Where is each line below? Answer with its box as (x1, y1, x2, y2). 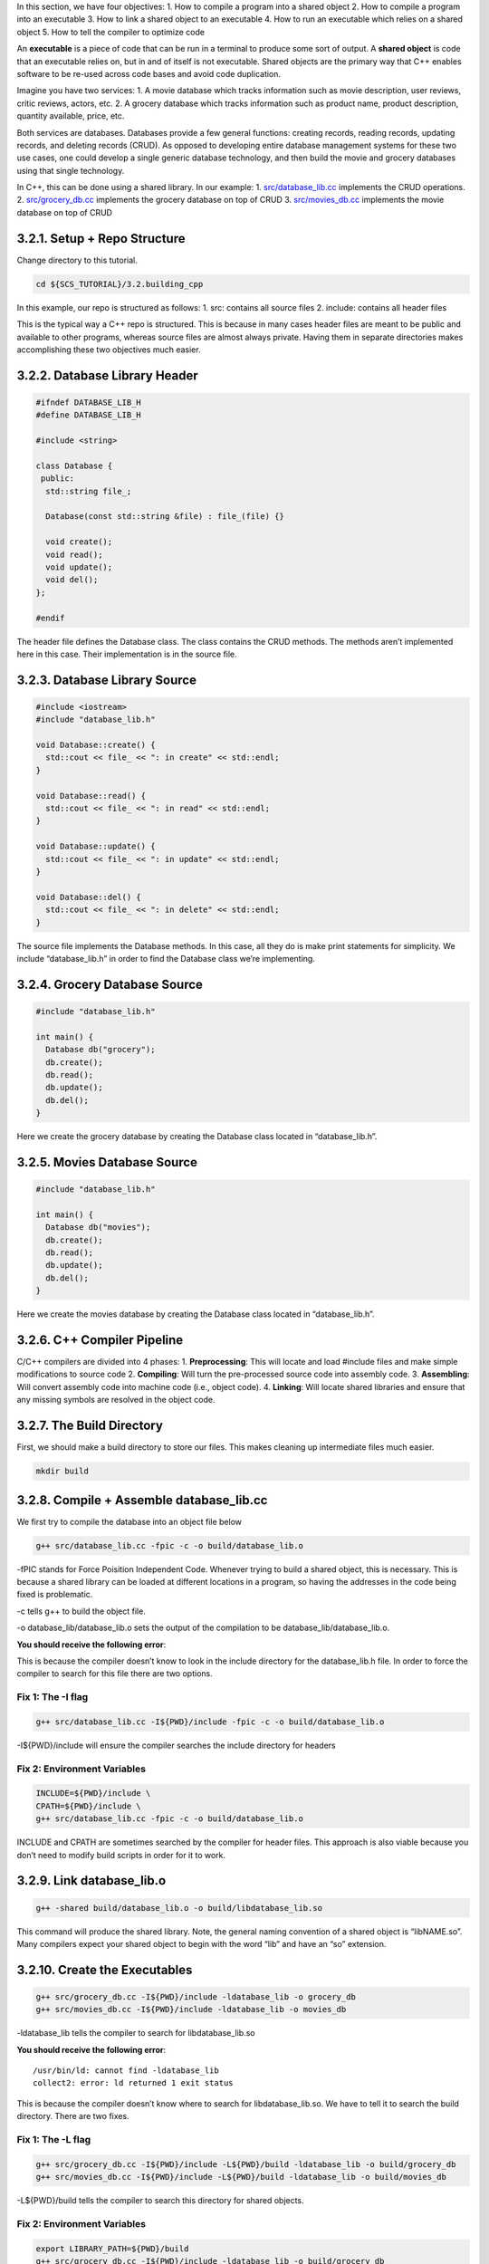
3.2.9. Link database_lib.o (16, 1873, 167, 1888)
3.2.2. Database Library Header (16, 368, 198, 383)
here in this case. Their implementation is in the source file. (16, 648, 237, 659)
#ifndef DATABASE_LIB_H (35, 397, 142, 408)
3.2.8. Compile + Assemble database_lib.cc (16, 1492, 268, 1508)
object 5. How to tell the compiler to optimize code (16, 26, 206, 37)
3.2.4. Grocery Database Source (16, 976, 204, 992)
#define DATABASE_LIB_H (35, 410, 142, 420)
